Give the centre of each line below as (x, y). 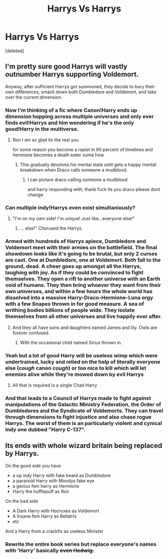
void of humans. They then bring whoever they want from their (83, 285)
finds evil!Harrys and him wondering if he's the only (70, 122)
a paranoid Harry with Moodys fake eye (53, 481)
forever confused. (31, 333)
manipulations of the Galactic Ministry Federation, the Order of (83, 404)
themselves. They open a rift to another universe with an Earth (83, 279)
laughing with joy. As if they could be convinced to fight (74, 273)
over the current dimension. (34, 97)
